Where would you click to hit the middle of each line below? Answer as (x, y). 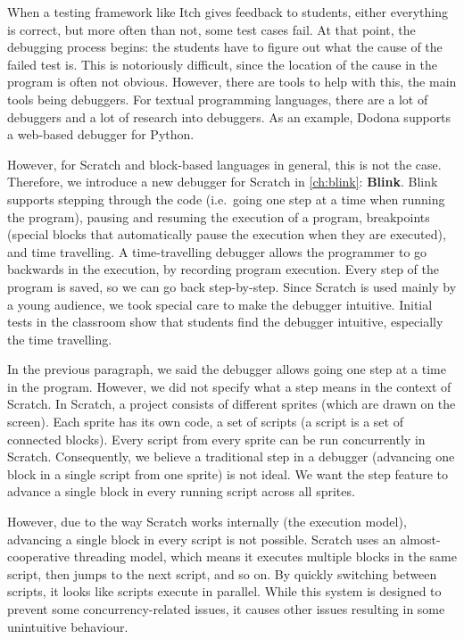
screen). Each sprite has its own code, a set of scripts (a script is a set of (205, 422)
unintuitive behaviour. (68, 626)
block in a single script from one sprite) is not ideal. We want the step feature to (228, 473)
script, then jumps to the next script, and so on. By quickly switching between (222, 573)
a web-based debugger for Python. (101, 134)
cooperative (39, 556)
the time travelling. (60, 339)
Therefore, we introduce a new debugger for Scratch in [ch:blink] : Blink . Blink (223, 182)
